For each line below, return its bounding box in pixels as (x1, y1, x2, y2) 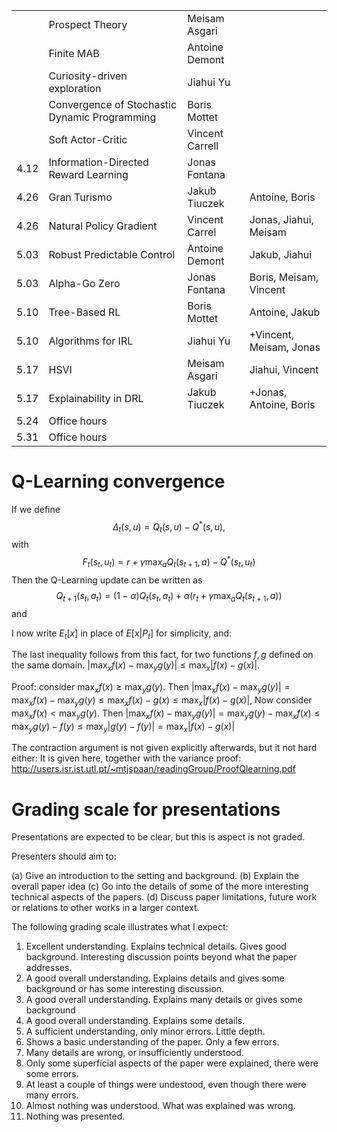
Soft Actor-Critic (48, 133, 128, 146)
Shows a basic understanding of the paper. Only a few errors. (25, 1036, 280, 1048)
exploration (48, 82, 102, 95)
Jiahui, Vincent (249, 363, 319, 376)
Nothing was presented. (25, 1110, 126, 1123)
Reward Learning (48, 168, 129, 181)
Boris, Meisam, (249, 270, 319, 284)
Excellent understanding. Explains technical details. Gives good (25, 940, 287, 953)
